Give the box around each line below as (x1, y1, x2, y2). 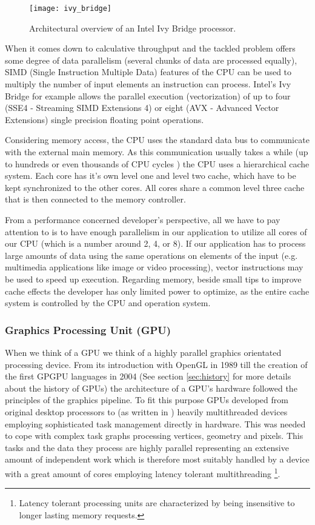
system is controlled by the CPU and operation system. (5, 296, 211, 309)
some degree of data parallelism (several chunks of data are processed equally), (5, 53, 297, 66)
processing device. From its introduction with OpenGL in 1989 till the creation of (5, 358, 308, 370)
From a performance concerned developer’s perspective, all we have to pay (5, 213, 280, 226)
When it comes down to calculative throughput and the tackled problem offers (5, 42, 296, 55)
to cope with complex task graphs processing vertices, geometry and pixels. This (5, 429, 303, 442)
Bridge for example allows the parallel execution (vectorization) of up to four (5, 89, 291, 102)
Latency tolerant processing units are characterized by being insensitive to (19, 497, 295, 509)
